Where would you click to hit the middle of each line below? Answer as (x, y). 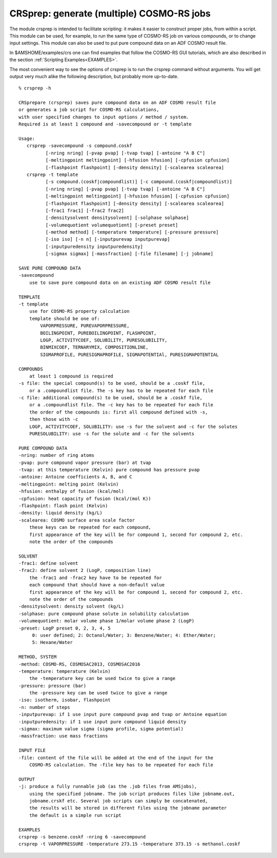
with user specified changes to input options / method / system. (104, 117)
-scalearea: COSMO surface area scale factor (77, 520)
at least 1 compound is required (71, 376)
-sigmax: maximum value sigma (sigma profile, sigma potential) (101, 729)
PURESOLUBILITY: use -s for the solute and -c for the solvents (112, 434)
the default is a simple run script (75, 815)
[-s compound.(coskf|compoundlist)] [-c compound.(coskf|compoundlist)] (139, 182)
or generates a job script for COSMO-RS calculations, (89, 110)
